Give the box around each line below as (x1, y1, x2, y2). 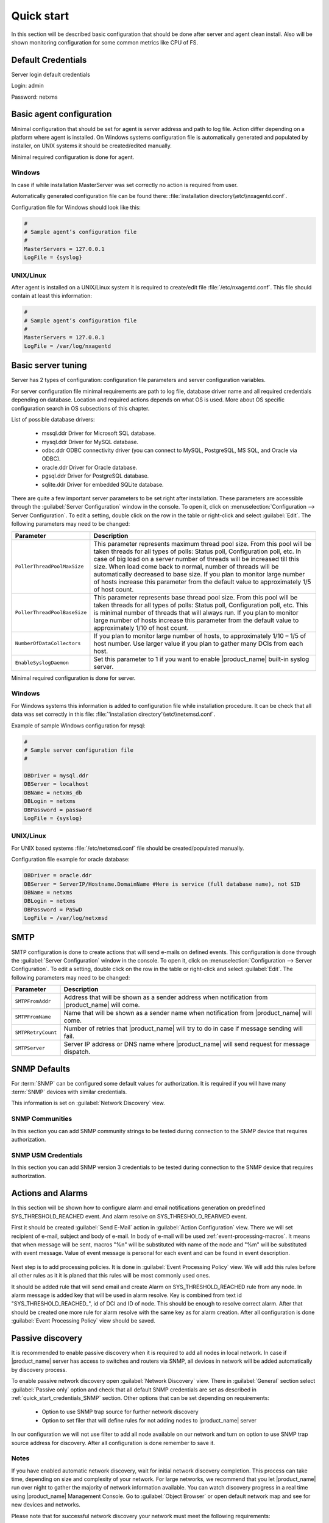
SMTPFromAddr (15, 998, 51, 1005)
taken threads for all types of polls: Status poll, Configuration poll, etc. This (93, 601, 308, 609)
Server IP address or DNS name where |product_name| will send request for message (63, 1040, 310, 1048)
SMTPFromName (15, 1013, 51, 1020)
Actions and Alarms (11, 1188, 88, 1198)
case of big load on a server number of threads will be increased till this (93, 554, 300, 563)
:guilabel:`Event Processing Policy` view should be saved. (11, 1317, 155, 1324)
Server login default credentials (11, 71, 91, 78)
